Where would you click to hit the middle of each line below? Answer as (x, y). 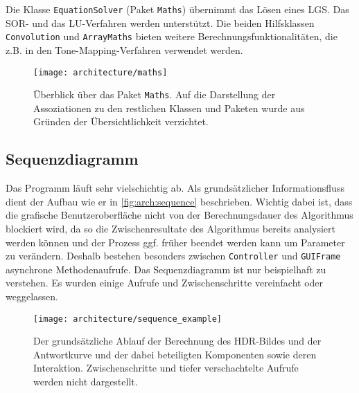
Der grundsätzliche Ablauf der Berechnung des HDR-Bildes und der (177, 341)
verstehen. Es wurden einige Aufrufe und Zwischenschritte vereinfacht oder (165, 283)
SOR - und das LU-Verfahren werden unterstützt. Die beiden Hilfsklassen (160, 22)
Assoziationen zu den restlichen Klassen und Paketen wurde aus (169, 108)
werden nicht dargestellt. (86, 382)
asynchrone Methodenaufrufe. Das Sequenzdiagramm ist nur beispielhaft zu (166, 269)
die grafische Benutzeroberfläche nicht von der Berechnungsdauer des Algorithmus (179, 215)
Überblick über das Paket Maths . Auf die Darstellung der (155, 94)
